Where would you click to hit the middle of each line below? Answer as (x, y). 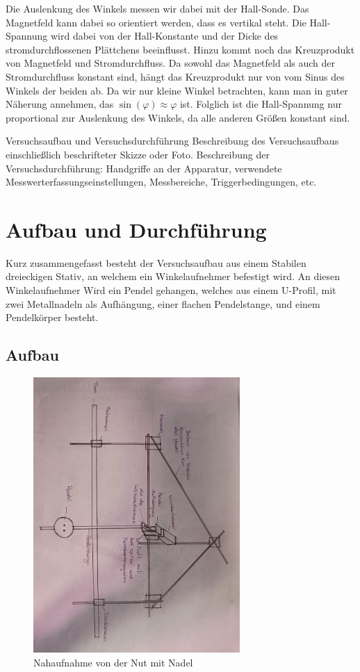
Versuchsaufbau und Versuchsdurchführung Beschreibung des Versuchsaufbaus (172, 141)
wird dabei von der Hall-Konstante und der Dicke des (164, 36)
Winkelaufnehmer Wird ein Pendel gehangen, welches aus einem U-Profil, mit (171, 290)
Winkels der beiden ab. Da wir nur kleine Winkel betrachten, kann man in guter (177, 90)
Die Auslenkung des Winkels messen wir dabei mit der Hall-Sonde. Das (157, 8)
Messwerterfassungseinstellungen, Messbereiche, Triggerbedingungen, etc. (161, 182)
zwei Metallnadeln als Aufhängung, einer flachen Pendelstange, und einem (163, 303)
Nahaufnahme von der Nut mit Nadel (113, 662)
